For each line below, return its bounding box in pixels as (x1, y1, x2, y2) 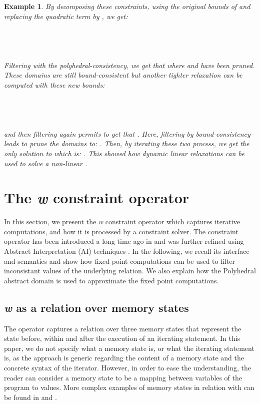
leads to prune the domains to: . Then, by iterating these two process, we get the (4, 138, 249, 149)
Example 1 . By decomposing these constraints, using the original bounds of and (4, 1, 250, 11)
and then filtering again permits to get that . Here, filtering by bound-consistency (4, 128, 250, 139)
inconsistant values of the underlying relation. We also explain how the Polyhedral (4, 265, 256, 276)
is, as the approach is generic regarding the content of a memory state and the (4, 352, 244, 363)
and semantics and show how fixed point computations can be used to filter (4, 255, 235, 266)
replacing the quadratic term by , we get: (4, 11, 128, 21)
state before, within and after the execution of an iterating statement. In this (4, 333, 240, 343)
